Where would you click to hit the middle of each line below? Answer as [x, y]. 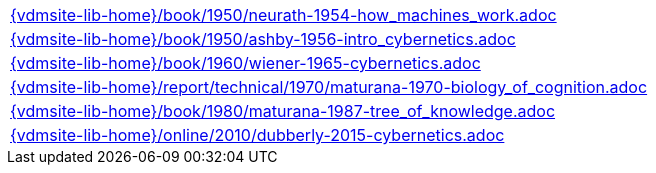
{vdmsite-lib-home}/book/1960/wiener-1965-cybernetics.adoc [245, 63]
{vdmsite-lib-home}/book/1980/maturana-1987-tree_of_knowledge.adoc [283, 111]
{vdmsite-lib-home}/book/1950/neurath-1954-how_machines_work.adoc [283, 15]
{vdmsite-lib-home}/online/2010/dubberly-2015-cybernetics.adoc [257, 135]
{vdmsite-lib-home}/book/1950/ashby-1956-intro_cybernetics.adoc [263, 39]
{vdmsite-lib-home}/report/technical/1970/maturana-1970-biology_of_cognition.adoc [329, 87]
